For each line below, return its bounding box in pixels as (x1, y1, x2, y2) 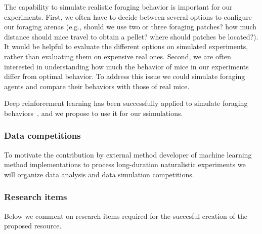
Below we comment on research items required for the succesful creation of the (4, 210, 247, 221)
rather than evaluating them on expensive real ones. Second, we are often (4, 51, 231, 61)
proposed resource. (4, 220, 62, 231)
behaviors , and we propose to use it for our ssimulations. (4, 107, 183, 118)
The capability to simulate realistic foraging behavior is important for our (4, 2, 233, 12)
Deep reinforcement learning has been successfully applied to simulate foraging (4, 98, 248, 108)
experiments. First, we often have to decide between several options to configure (4, 11, 252, 22)
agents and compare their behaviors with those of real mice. (4, 81, 190, 91)
